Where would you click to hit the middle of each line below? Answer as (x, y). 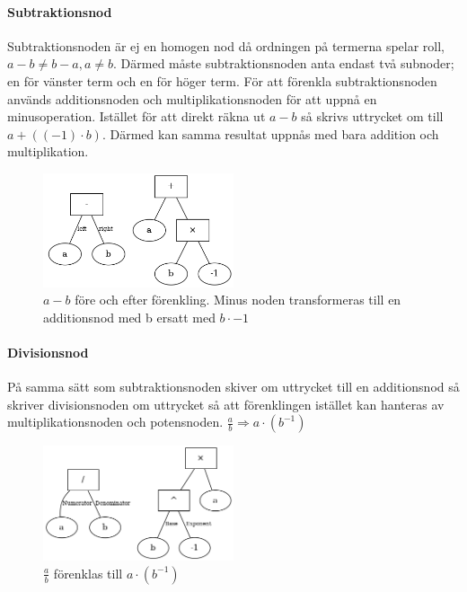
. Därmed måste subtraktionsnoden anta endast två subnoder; (284, 63)
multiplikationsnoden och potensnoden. (115, 422)
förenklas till (88, 573)
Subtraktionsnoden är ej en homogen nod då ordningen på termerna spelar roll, (226, 45)
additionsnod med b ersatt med (129, 317)
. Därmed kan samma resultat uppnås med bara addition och (270, 133)
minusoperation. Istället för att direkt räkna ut (137, 116)
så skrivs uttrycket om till (372, 116)
